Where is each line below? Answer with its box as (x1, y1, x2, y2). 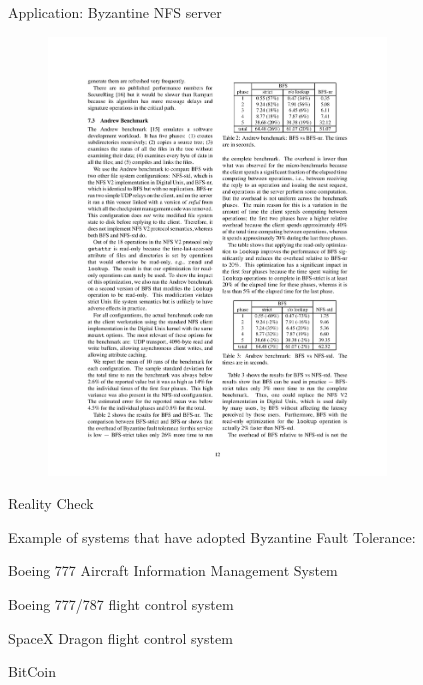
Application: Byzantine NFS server (8, 2, 222, 22)
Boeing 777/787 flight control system (8, 594, 234, 615)
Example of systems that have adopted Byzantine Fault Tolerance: (8, 526, 416, 547)
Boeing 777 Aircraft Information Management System (8, 560, 338, 581)
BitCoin (8, 661, 57, 682)
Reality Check (8, 493, 94, 514)
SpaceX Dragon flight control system (8, 627, 233, 648)
